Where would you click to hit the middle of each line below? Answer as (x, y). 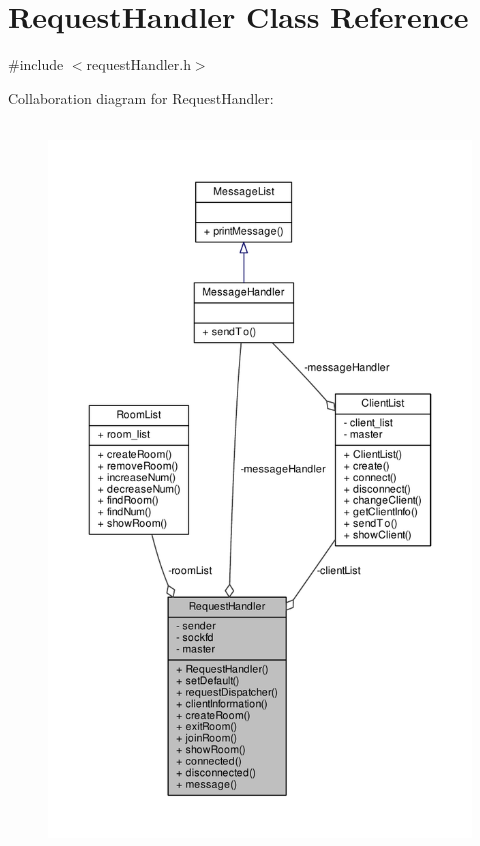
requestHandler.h (138, 64)
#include (36, 64)
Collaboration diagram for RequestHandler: (141, 97)
